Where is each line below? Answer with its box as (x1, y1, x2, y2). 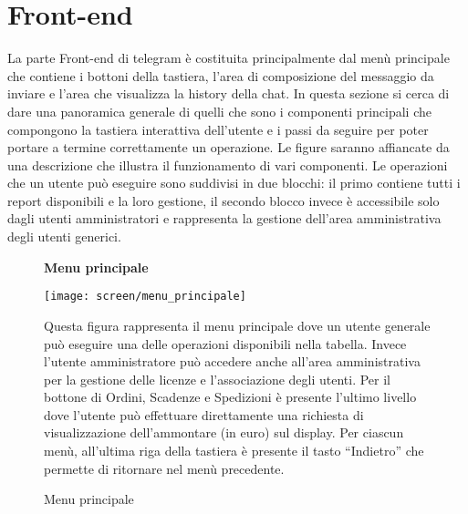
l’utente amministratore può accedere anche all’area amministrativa (44, 352, 421, 371)
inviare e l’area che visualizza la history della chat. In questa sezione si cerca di (7, 84, 450, 103)
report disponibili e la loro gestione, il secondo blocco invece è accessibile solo (7, 190, 440, 210)
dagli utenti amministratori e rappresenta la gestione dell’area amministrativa (7, 209, 442, 228)
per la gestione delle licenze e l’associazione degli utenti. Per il (44, 369, 391, 388)
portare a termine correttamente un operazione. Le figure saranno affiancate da (7, 138, 450, 157)
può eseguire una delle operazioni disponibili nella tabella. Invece (44, 334, 407, 353)
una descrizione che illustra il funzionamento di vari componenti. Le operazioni (7, 155, 448, 174)
